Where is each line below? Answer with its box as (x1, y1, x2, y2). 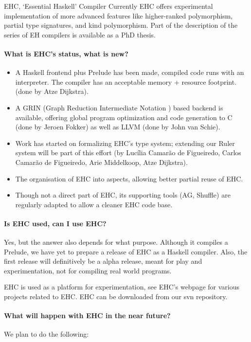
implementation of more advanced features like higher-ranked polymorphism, (4, 10, 233, 20)
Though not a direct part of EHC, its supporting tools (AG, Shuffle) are (15, 190, 231, 200)
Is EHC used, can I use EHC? (4, 218, 107, 228)
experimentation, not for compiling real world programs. (4, 265, 172, 275)
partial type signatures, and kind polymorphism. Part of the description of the (4, 20, 238, 30)
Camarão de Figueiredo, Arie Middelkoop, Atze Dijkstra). (15, 157, 188, 167)
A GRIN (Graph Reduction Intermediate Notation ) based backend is (15, 102, 223, 112)
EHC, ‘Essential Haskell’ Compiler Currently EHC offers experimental (4, 1, 213, 11)
